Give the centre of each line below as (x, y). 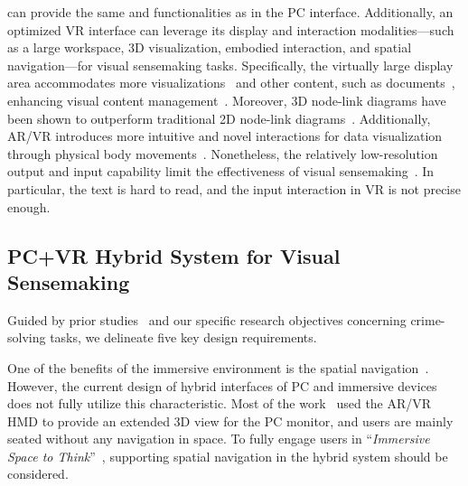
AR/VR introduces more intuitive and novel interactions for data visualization (225, 136)
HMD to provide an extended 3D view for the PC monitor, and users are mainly (230, 421)
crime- (428, 319)
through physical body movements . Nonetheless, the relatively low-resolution (223, 153)
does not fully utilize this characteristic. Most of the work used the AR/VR (220, 403)
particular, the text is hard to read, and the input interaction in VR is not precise (234, 188)
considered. (38, 474)
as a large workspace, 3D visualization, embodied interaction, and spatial (210, 47)
